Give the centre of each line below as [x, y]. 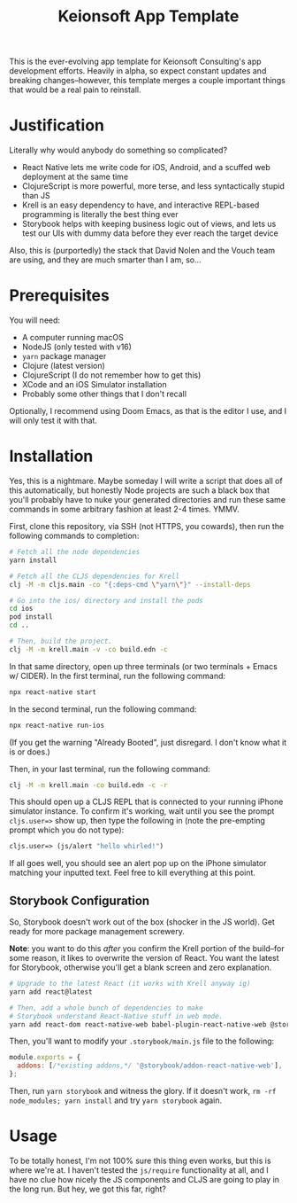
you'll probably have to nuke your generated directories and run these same [147, 500]
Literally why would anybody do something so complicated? [118, 150]
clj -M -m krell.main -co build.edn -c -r [88, 785]
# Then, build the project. [61, 641]
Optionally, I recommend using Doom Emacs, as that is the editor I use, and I [148, 411]
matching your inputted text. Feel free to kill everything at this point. [133, 873]
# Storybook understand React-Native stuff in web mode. [116, 1016]
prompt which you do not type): [67, 830]
